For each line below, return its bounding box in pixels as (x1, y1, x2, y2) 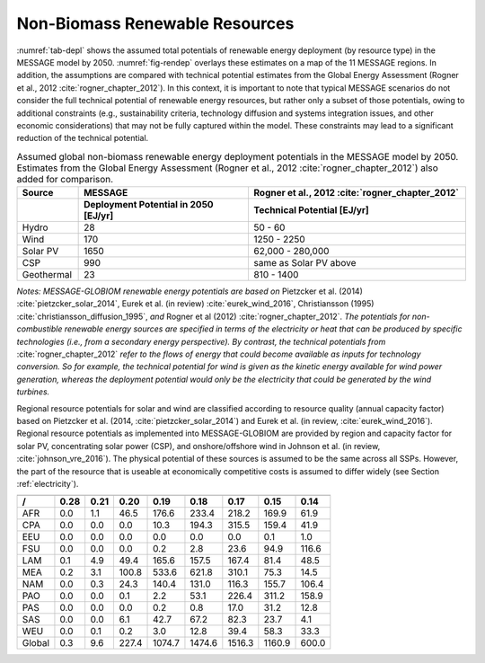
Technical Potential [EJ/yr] (253, 204, 370, 217)
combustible (16, 323, 63, 334)
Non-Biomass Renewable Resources (16, 13, 295, 33)
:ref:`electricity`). (16, 478, 79, 489)
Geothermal (22, 269, 72, 281)
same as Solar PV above (253, 257, 357, 270)
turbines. (16, 386, 50, 397)
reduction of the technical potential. (16, 133, 149, 144)
